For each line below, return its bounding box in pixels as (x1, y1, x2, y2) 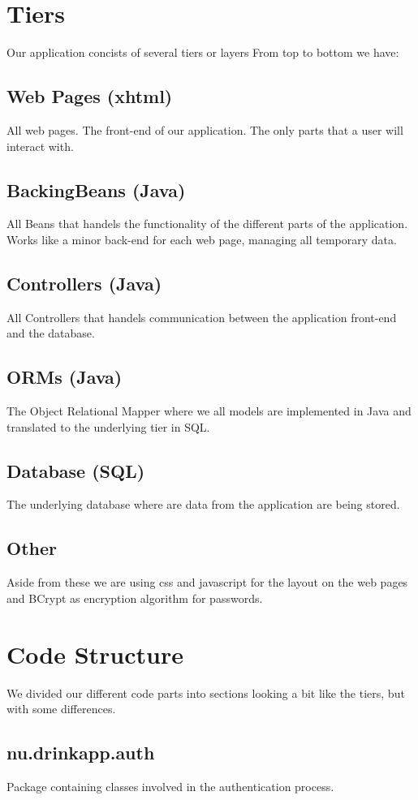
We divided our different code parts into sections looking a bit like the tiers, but (6, 684, 405, 701)
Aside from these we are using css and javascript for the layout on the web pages (6, 574, 408, 591)
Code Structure (6, 637, 183, 670)
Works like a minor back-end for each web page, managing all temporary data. (6, 230, 397, 247)
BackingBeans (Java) (6, 177, 186, 202)
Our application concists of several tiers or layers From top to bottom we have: (6, 44, 399, 61)
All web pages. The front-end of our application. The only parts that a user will (6, 121, 403, 138)
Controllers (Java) (6, 270, 162, 295)
